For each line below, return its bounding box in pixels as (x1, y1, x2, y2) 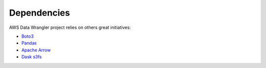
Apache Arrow (21, 47, 51, 53)
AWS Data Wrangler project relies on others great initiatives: (9, 24, 131, 30)
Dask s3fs (21, 54, 42, 60)
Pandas (21, 40, 37, 46)
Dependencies (9, 7, 70, 18)
